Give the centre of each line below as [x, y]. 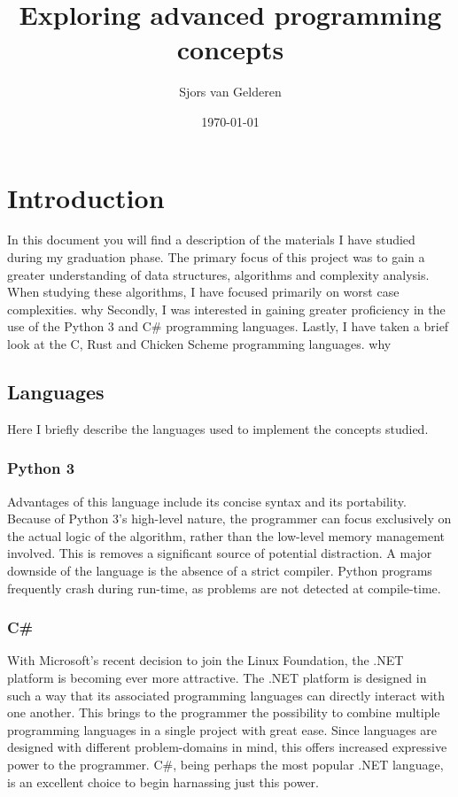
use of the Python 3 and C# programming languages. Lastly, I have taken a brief [228, 326]
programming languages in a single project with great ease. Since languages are [222, 729]
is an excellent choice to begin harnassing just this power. [163, 782]
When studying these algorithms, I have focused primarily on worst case [203, 292]
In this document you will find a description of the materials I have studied [211, 240]
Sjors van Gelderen [230, 92]
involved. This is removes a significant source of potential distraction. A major [220, 553]
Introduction [86, 197]
